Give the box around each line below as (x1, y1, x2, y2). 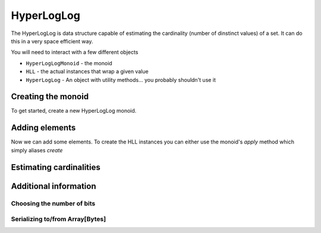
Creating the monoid (11, 92, 89, 102)
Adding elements (11, 123, 76, 133)
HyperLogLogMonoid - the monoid (26, 59, 112, 66)
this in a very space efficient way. (11, 37, 93, 44)
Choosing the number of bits (11, 199, 96, 208)
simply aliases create (11, 146, 63, 154)
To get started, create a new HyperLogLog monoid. (11, 107, 137, 114)
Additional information (11, 181, 96, 191)
